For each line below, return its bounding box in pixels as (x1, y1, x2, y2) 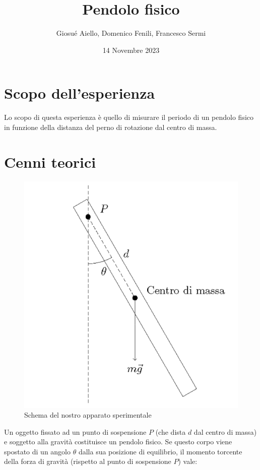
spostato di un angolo (4, 446, 71, 456)
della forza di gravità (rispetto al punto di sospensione (4, 456, 171, 466)
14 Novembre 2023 (102, 44, 160, 55)
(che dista (155, 426, 186, 437)
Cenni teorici (4, 151, 96, 172)
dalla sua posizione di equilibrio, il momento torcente (78, 446, 242, 456)
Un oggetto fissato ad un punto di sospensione (4, 426, 147, 437)
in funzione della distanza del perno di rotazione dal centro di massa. (4, 121, 217, 132)
